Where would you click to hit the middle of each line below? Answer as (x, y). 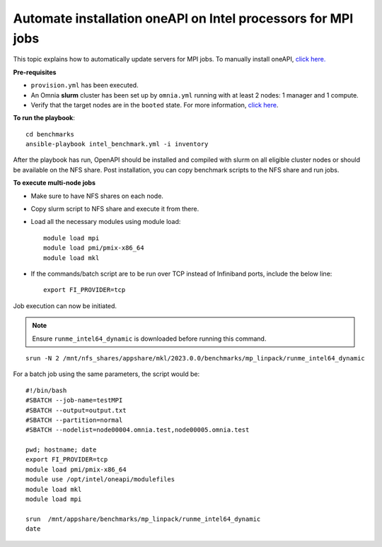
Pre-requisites (35, 72)
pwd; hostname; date (61, 450)
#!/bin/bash (46, 390)
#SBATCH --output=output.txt (76, 410)
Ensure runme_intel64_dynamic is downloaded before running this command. (149, 339)
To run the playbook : (44, 118)
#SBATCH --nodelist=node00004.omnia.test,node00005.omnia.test (138, 430)
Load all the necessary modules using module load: (106, 222)
